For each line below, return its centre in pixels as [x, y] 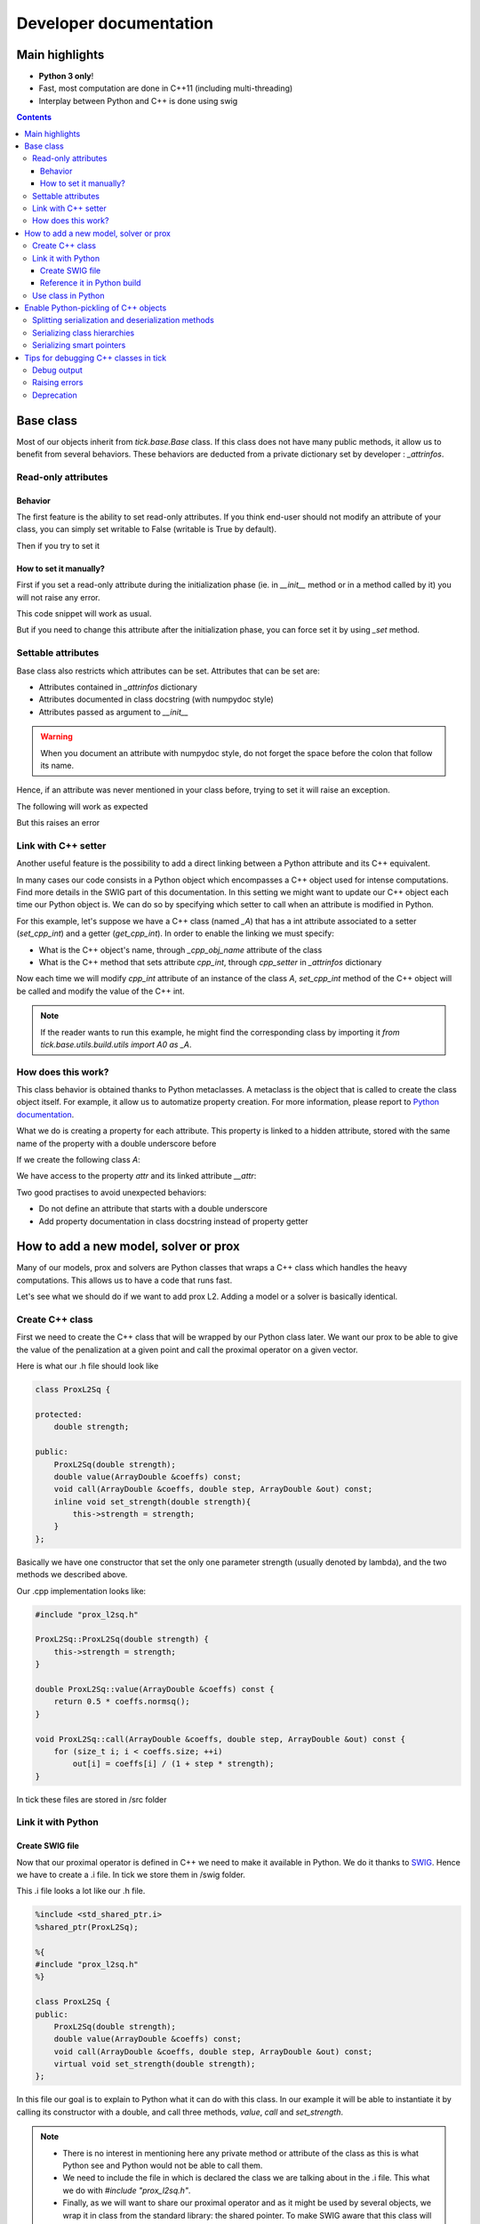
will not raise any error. [59, 597]
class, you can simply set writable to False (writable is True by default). [147, 529]
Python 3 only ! [66, 77]
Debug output [58, 370]
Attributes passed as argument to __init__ [113, 712]
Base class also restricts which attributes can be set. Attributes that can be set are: [168, 671]
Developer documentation [115, 23]
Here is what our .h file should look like [88, 1366]
